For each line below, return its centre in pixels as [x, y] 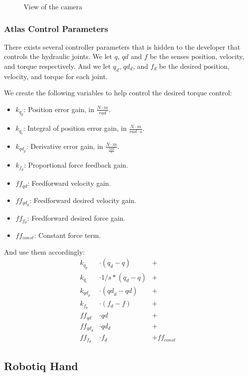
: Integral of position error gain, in [75, 128]
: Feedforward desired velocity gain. [83, 200]
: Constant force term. [67, 235]
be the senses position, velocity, [197, 56]
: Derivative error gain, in [65, 146]
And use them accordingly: [45, 251]
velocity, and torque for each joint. [56, 76]
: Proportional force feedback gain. [76, 165]
